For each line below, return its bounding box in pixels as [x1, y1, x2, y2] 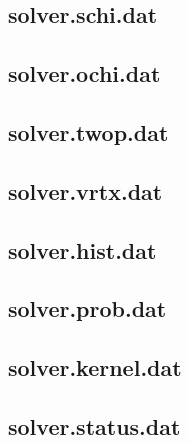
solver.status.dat [8, 410, 181, 441]
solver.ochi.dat [8, 58, 161, 89]
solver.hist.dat [8, 234, 157, 265]
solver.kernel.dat [8, 352, 182, 383]
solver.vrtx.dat [8, 175, 163, 206]
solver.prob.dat [8, 293, 167, 324]
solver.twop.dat [8, 116, 169, 147]
